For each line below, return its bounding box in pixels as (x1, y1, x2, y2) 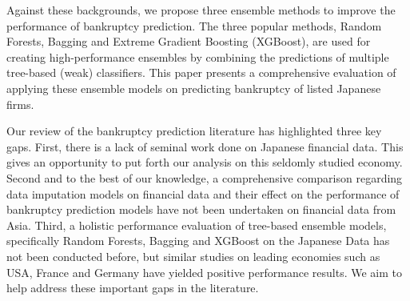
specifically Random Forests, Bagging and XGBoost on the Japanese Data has (6, 232, 390, 249)
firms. (6, 95, 34, 112)
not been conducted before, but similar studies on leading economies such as (6, 247, 380, 264)
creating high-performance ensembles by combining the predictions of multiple (6, 48, 389, 65)
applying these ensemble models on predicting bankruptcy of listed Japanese (6, 79, 381, 96)
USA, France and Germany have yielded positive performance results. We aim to (6, 263, 402, 280)
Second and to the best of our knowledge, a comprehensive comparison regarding (6, 169, 403, 186)
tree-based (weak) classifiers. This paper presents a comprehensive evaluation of (6, 64, 396, 81)
